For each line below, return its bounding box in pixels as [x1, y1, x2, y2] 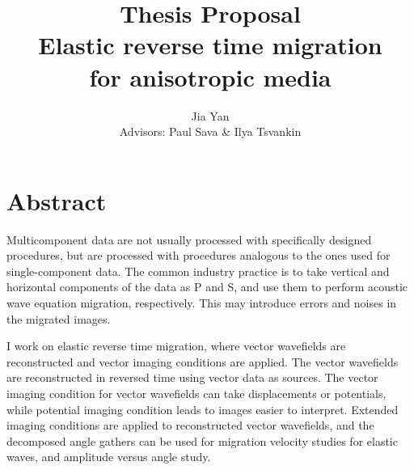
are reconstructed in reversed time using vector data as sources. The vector [6, 369, 378, 386]
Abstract [6, 184, 107, 217]
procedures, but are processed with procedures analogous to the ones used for [6, 247, 391, 264]
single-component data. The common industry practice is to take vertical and [6, 262, 390, 279]
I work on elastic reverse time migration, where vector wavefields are [6, 337, 346, 354]
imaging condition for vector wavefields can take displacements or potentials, [6, 384, 387, 401]
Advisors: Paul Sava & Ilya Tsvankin [119, 123, 302, 140]
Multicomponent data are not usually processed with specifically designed [6, 231, 372, 248]
